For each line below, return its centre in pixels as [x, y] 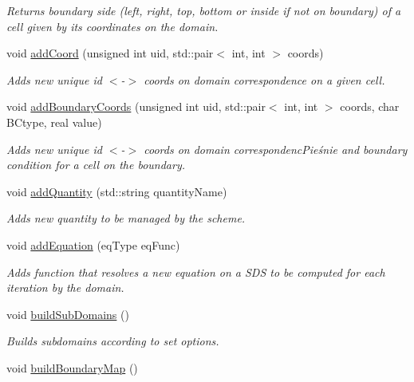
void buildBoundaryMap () [72, 367]
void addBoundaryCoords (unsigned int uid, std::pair [136, 106]
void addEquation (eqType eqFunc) [93, 244]
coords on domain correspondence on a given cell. [264, 79]
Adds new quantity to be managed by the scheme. [126, 218]
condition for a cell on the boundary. [96, 165]
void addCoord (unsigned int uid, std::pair [110, 53]
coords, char [370, 106]
